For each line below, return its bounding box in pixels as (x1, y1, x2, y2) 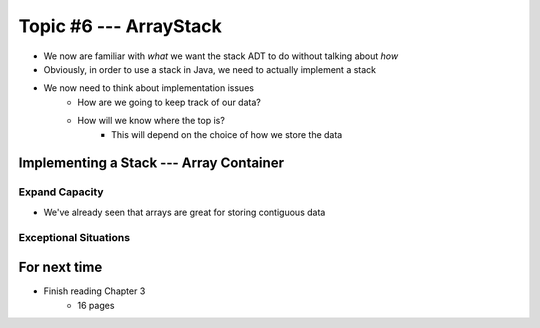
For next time (18, 259, 103, 276)
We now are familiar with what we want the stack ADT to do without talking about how (43, 50, 399, 62)
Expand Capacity (18, 185, 104, 199)
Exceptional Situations (18, 231, 130, 245)
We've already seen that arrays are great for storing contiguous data (43, 206, 326, 218)
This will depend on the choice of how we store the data (111, 128, 343, 140)
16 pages (77, 299, 115, 311)
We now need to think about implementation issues (43, 82, 255, 94)
